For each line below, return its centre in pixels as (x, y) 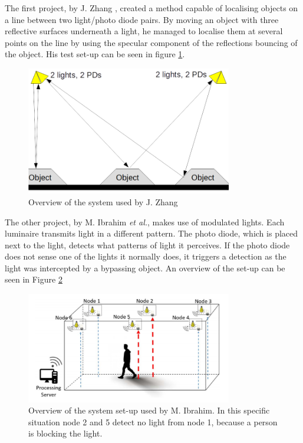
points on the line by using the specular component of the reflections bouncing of (151, 42)
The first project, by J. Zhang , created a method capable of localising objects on (151, 8)
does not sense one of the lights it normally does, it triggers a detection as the (146, 256)
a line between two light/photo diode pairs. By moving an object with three (142, 19)
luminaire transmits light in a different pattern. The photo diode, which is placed (151, 233)
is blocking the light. (65, 433)
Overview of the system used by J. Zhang (103, 201)
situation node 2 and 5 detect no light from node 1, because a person (153, 421)
